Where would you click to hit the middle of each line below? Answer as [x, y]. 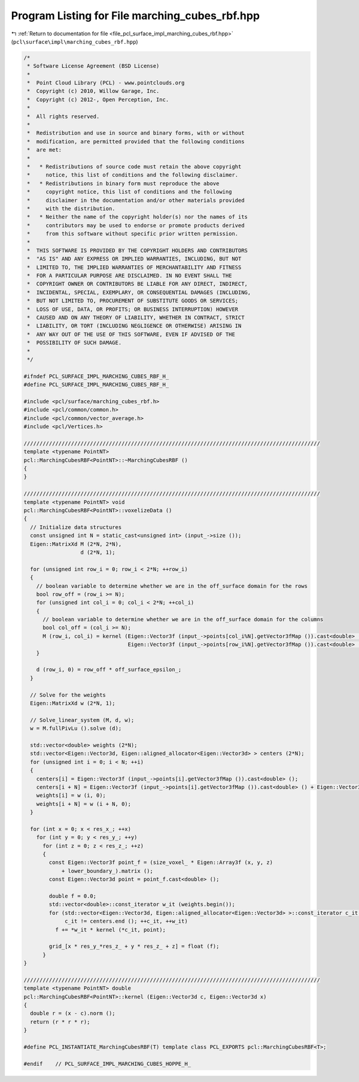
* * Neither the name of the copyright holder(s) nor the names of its [138, 217]
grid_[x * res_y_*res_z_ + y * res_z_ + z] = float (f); [134, 946]
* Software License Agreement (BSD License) [93, 66]
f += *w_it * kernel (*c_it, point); [110, 930]
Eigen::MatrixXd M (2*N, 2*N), [76, 544]
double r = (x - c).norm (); [73, 1013]
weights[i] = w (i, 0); [71, 796]
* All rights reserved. [63, 116]
